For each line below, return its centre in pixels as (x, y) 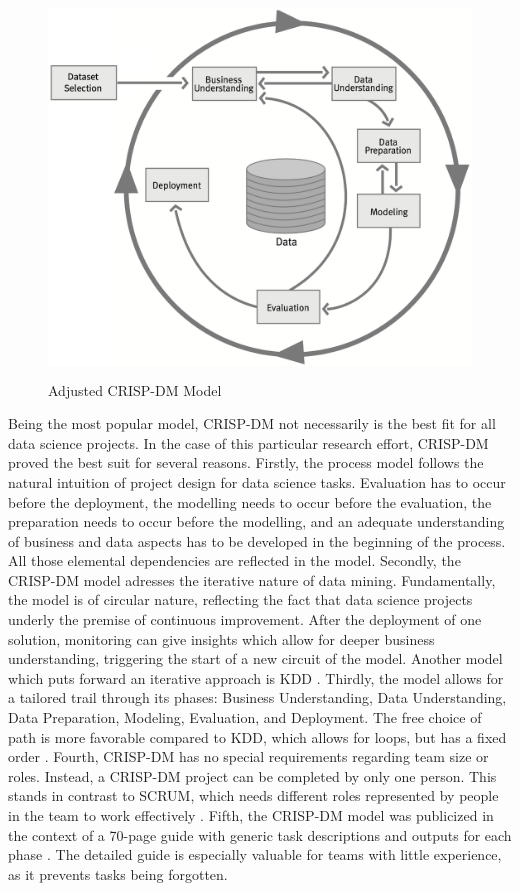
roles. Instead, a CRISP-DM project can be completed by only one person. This (252, 775)
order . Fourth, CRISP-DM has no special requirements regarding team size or (248, 756)
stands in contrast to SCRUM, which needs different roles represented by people (253, 795)
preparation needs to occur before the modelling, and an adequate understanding (256, 521)
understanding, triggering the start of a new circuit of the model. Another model (255, 658)
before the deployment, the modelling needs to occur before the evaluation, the (250, 501)
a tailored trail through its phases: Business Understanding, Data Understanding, (257, 697)
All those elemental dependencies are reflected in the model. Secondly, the (234, 560)
